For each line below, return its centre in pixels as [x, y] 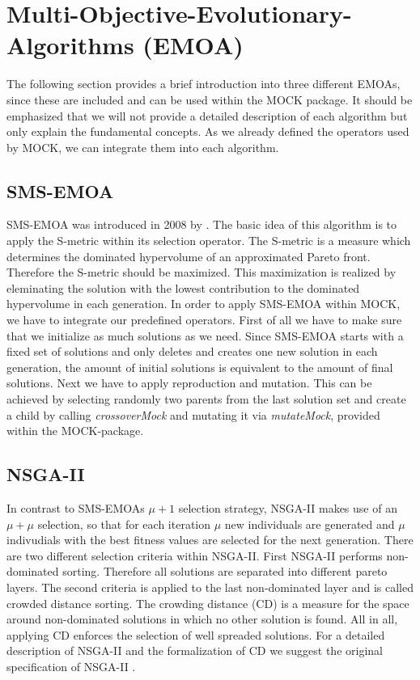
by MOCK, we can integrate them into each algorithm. [143, 147]
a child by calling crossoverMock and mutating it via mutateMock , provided [193, 414]
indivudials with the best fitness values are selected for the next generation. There [210, 540]
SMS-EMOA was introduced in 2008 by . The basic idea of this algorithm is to [202, 224]
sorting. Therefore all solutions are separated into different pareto [225, 571]
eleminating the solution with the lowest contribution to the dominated [183, 287]
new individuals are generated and [310, 524]
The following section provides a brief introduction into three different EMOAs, [204, 84]
